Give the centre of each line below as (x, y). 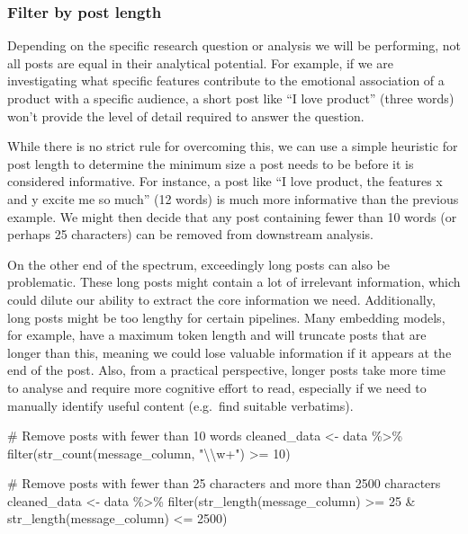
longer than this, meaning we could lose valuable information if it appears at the (229, 352)
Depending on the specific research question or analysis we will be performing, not (234, 45)
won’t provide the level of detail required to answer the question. (186, 116)
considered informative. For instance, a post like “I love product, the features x (225, 181)
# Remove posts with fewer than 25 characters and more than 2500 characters (224, 483)
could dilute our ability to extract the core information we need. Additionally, (221, 299)
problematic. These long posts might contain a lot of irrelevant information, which (234, 282)
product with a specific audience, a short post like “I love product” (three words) (231, 98)
